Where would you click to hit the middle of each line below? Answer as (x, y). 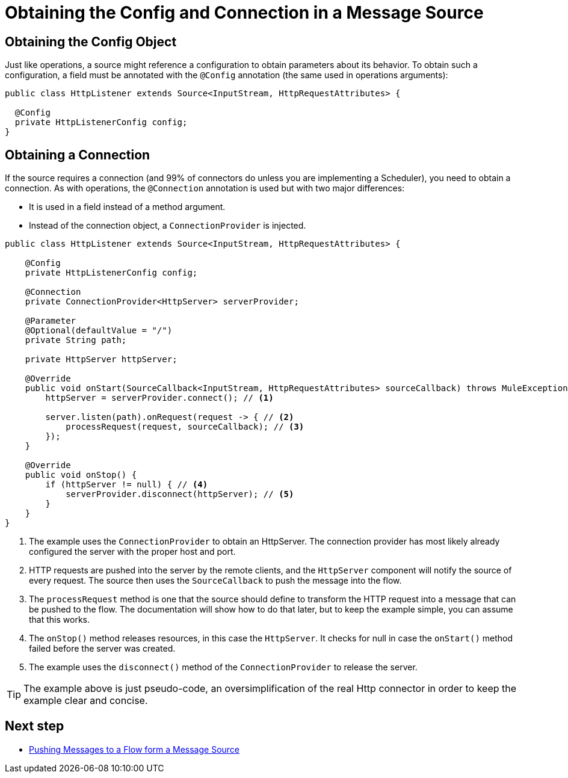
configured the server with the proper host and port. (132, 552)
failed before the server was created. (102, 649)
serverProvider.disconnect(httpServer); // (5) (180, 494)
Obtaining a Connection (78, 155)
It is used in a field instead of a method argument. (127, 207)
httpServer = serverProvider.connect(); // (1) (159, 398)
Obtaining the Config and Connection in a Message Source (244, 13)
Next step (35, 726)
